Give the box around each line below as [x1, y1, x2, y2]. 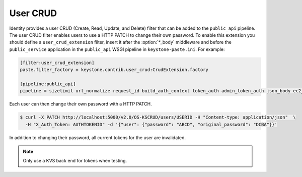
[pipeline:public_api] [20, 81, 76, 87]
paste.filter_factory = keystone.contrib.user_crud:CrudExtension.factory [20, 67, 209, 73]
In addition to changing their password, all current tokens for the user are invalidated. [9, 134, 186, 141]
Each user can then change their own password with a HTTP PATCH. [9, 101, 152, 107]
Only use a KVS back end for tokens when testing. [23, 158, 127, 164]
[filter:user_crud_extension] [20, 60, 95, 66]
